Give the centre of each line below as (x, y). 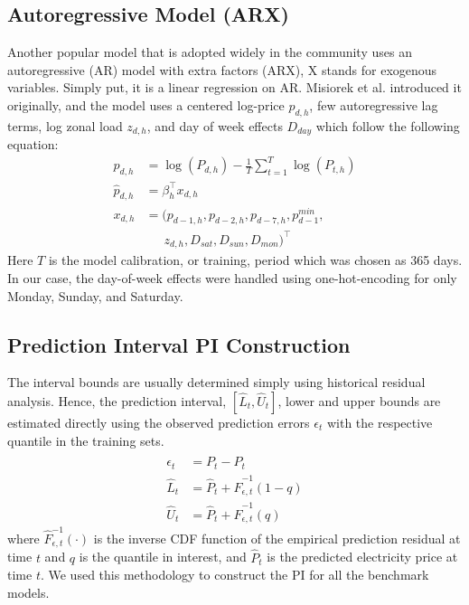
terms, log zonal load (65, 125)
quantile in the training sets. (86, 440)
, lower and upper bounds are (359, 400)
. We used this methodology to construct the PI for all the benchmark (234, 575)
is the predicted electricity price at (362, 557)
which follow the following (388, 125)
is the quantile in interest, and (163, 557)
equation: (33, 144)
